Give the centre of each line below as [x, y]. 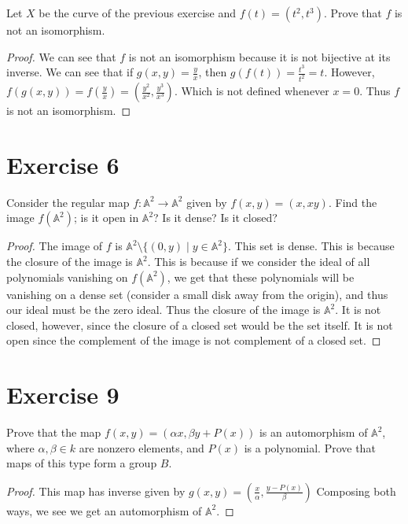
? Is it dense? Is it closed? [215, 218]
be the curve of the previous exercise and [138, 13]
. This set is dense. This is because [311, 246]
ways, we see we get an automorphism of [104, 510]
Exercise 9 [63, 395]
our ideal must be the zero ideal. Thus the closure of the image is [164, 310]
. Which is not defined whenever [252, 91]
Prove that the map [54, 432]
